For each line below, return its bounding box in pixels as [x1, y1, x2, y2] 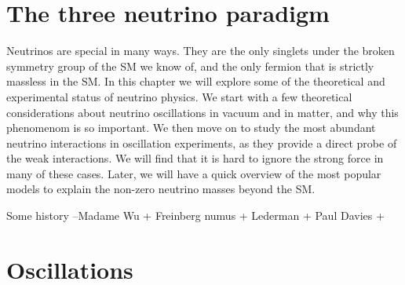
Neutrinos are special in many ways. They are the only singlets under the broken [6, 42, 395, 59]
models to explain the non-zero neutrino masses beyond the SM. [6, 181, 316, 197]
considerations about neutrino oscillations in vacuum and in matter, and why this [6, 104, 399, 120]
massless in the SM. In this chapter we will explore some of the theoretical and [6, 73, 385, 90]
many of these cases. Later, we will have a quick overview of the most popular [6, 165, 381, 181]
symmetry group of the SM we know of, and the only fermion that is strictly [6, 57, 374, 74]
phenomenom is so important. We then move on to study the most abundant [6, 119, 376, 136]
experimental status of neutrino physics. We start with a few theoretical [6, 88, 352, 104]
